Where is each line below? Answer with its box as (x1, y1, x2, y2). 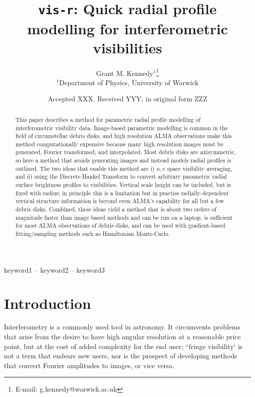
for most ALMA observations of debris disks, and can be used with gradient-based (15, 221, 226, 230)
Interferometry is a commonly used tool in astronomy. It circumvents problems (4, 322, 241, 332)
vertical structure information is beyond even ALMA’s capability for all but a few (15, 197, 224, 205)
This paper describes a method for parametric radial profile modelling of (15, 115, 201, 123)
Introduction (4, 293, 91, 313)
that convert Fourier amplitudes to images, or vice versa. (4, 360, 175, 370)
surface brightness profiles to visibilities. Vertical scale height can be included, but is (15, 181, 231, 189)
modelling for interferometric (27, 18, 228, 38)
